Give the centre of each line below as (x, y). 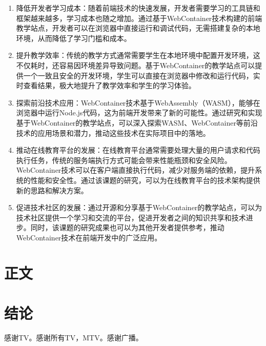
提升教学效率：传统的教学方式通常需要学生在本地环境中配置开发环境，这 (138, 55)
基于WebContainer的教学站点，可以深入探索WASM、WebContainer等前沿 (137, 122)
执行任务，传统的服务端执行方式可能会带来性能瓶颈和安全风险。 (124, 160)
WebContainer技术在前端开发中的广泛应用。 (89, 237)
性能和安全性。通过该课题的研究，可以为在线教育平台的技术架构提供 (145, 180)
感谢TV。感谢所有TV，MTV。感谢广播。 (74, 337)
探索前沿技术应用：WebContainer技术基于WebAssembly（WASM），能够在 (138, 102)
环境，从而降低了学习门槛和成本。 (74, 38)
